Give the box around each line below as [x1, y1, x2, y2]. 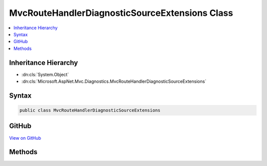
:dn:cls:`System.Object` [21, 71, 69, 77]
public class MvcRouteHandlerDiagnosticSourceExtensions [19, 108, 161, 113]
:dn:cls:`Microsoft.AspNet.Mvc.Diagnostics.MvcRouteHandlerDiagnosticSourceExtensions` [21, 78, 207, 84]
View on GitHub [9, 135, 42, 141]
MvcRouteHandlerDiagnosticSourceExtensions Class [9, 7, 233, 18]
